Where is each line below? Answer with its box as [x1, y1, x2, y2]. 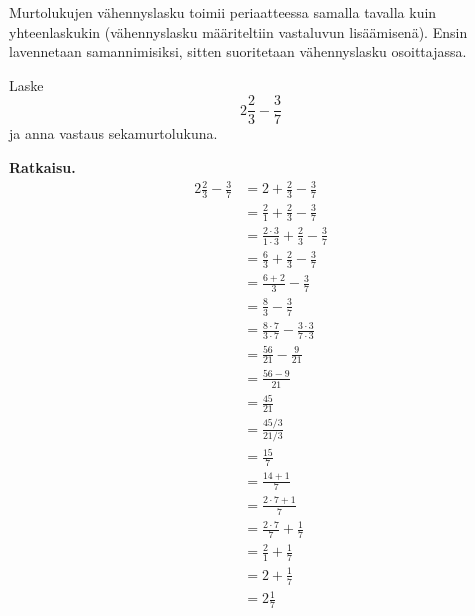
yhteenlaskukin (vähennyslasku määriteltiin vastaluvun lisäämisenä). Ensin [9, 21, 468, 42]
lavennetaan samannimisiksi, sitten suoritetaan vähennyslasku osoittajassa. [9, 41, 467, 62]
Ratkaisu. [9, 157, 76, 178]
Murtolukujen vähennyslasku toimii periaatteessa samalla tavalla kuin [9, 2, 437, 22]
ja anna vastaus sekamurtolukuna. [9, 123, 218, 144]
